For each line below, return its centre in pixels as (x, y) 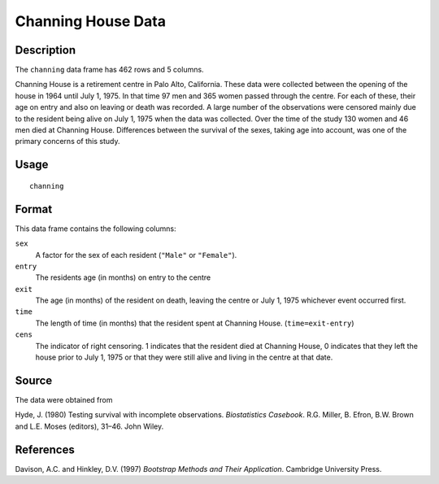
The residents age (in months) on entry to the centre (123, 277)
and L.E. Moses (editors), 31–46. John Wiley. (89, 426)
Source (34, 380)
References (45, 449)
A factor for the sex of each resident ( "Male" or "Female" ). (136, 255)
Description (46, 50)
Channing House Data (91, 21)
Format (34, 209)
